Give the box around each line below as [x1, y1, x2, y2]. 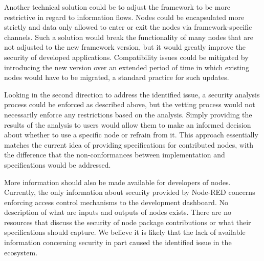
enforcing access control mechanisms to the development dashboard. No [4, 196, 228, 207]
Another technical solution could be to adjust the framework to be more [4, 2, 231, 12]
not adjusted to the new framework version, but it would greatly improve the [4, 42, 246, 52]
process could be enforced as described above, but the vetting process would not [4, 99, 255, 110]
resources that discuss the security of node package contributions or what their [4, 216, 251, 227]
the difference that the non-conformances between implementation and [4, 149, 225, 160]
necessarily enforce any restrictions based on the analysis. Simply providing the [4, 109, 252, 119]
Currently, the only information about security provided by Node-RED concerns [4, 187, 255, 197]
